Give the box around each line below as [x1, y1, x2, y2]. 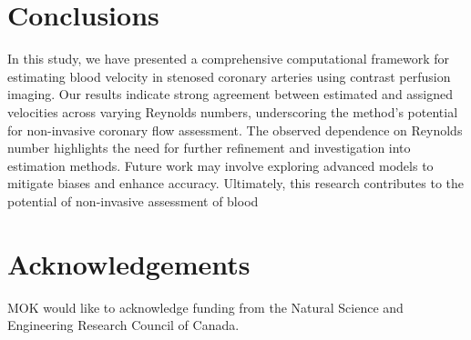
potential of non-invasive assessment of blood [7, 191, 259, 210]
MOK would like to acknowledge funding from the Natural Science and [7, 297, 404, 316]
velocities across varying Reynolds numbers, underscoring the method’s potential [7, 102, 458, 121]
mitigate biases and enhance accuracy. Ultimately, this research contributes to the [7, 174, 465, 193]
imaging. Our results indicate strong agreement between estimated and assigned [7, 85, 454, 104]
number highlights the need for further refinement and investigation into [7, 138, 411, 157]
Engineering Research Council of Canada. [7, 315, 240, 335]
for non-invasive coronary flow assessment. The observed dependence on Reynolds [7, 120, 463, 139]
